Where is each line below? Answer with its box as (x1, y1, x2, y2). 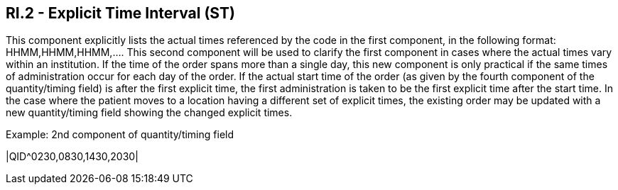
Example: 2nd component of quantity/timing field (6, 128, 234, 141)
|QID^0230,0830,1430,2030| (6, 150, 139, 163)
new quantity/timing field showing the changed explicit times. (6, 106, 293, 119)
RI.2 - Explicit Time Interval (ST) (6, 4, 235, 22)
